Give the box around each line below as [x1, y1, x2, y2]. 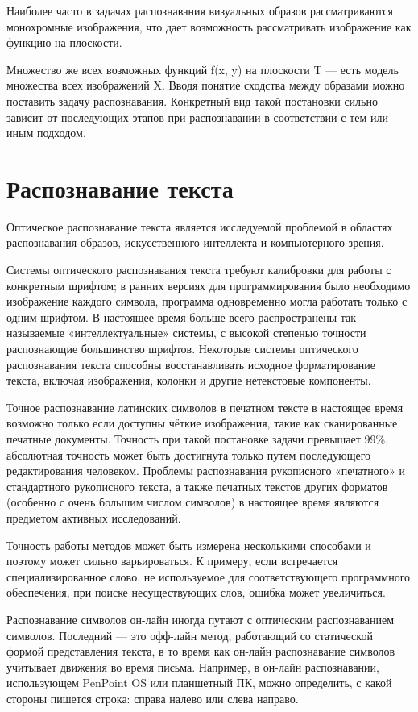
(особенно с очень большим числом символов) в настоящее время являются [6, 493, 379, 510]
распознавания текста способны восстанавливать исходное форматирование [6, 356, 376, 373]
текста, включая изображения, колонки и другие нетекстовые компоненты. [6, 372, 371, 389]
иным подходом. [6, 124, 86, 141]
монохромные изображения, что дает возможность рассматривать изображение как [6, 18, 412, 35]
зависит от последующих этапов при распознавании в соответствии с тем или [6, 108, 388, 125]
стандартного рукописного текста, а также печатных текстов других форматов [6, 477, 388, 494]
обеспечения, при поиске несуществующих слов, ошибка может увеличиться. [6, 584, 386, 601]
